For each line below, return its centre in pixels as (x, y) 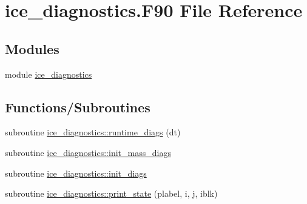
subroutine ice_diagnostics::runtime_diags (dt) (93, 132)
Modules (32, 48)
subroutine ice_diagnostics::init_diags (76, 173)
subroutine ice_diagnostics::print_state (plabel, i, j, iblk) (111, 193)
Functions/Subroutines (78, 107)
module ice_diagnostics (49, 74)
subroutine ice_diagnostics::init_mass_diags (88, 152)
